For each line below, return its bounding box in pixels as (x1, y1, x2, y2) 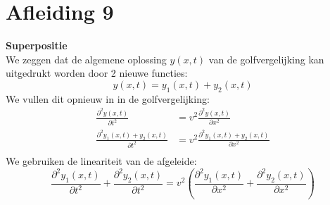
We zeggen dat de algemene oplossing (6, 51, 167, 66)
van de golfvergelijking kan (208, 51, 324, 66)
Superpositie (6, 38, 68, 53)
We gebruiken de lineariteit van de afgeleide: (6, 153, 197, 168)
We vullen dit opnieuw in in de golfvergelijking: (6, 91, 210, 106)
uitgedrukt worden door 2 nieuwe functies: (6, 66, 188, 80)
